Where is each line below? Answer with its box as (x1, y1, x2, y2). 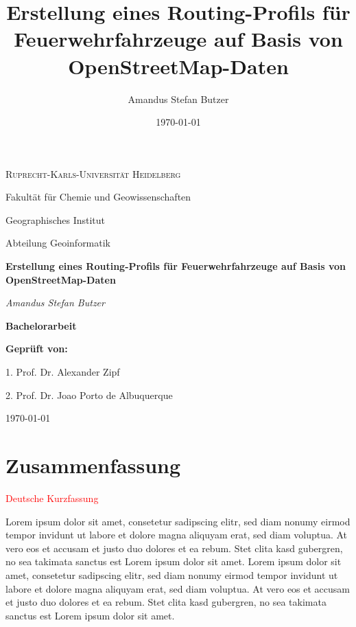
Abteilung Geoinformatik (5, 236, 111, 250)
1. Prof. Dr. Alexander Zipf (5, 365, 120, 379)
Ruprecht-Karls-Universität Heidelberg (5, 166, 181, 181)
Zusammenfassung (5, 451, 181, 479)
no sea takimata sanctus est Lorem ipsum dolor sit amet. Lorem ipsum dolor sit (5, 554, 342, 569)
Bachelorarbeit (5, 318, 77, 332)
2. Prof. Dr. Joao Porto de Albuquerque (5, 387, 173, 402)
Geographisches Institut (5, 212, 106, 227)
